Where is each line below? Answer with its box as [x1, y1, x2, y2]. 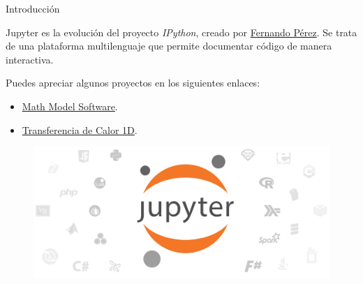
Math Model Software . [22, 98, 118, 113]
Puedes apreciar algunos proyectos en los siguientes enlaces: [6, 75, 260, 90]
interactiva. [6, 52, 54, 66]
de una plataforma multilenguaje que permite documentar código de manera [6, 38, 332, 53]
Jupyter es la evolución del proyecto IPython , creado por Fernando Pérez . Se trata [6, 24, 357, 39]
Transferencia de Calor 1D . [22, 122, 138, 137]
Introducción [6, 1, 60, 15]
